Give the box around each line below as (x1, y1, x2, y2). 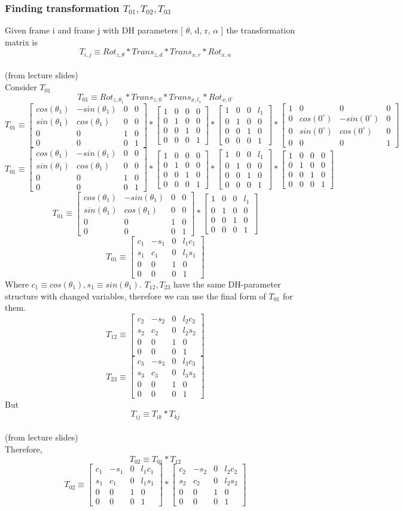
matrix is (5, 35, 38, 48)
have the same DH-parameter (173, 277, 281, 290)
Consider (5, 81, 37, 93)
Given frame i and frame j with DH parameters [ (5, 24, 184, 36)
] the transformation (221, 24, 295, 36)
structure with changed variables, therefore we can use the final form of (5, 289, 266, 302)
